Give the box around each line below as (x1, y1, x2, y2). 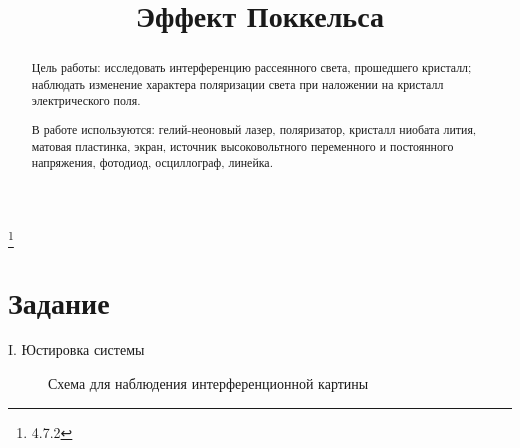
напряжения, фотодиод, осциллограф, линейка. (31, 154, 273, 171)
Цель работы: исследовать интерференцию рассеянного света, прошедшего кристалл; (31, 59, 472, 76)
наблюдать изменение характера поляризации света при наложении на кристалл (31, 75, 444, 92)
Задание (8, 281, 110, 322)
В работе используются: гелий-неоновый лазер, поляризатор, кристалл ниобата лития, (31, 121, 477, 138)
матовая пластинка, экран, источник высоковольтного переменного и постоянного (31, 137, 454, 154)
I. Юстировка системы (8, 339, 145, 360)
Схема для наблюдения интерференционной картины (48, 373, 369, 394)
